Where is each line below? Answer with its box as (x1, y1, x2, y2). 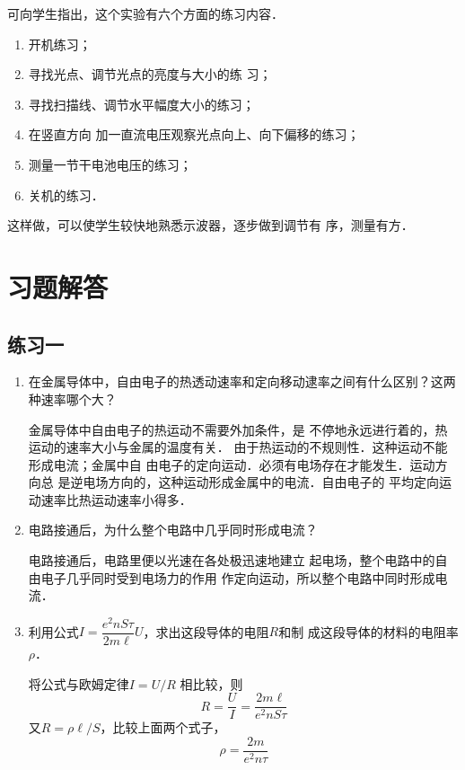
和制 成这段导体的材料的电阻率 (278, 622, 459, 641)
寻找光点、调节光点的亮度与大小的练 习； (28, 65, 272, 84)
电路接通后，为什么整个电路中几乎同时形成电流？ (28, 520, 318, 539)
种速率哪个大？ (28, 389, 117, 408)
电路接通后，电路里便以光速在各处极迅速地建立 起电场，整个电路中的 (28, 551, 435, 570)
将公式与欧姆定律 (28, 674, 129, 693)
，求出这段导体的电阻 (143, 622, 269, 641)
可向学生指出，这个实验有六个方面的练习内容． (7, 4, 284, 22)
